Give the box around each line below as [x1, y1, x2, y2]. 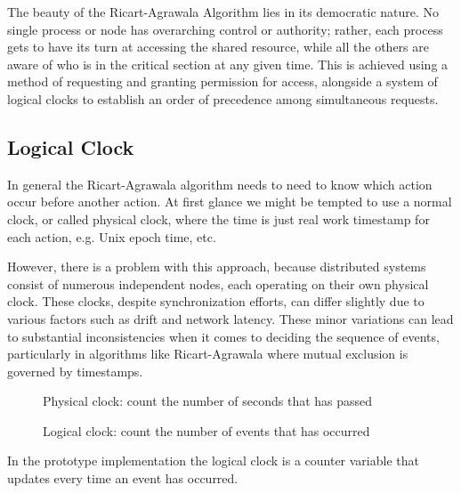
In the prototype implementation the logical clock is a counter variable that [7, 451, 419, 470]
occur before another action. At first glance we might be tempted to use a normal [7, 192, 452, 211]
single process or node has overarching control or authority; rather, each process [7, 20, 443, 38]
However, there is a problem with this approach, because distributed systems [7, 257, 426, 276]
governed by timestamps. [7, 361, 143, 380]
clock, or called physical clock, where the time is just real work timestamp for [7, 209, 430, 228]
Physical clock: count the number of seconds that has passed [43, 392, 373, 410]
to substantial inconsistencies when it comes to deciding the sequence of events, [7, 327, 440, 345]
